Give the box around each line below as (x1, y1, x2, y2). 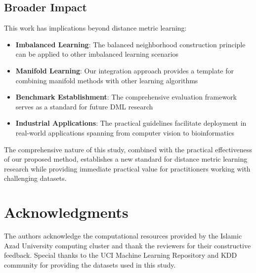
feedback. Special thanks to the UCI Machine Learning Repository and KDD (4, 250, 237, 260)
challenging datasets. (4, 173, 67, 183)
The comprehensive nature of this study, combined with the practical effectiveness (4, 144, 252, 154)
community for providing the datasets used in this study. (4, 259, 176, 270)
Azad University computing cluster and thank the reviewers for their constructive (4, 240, 251, 250)
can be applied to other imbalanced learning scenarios (15, 49, 179, 59)
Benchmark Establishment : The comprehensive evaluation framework (15, 92, 237, 102)
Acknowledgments (4, 202, 128, 222)
